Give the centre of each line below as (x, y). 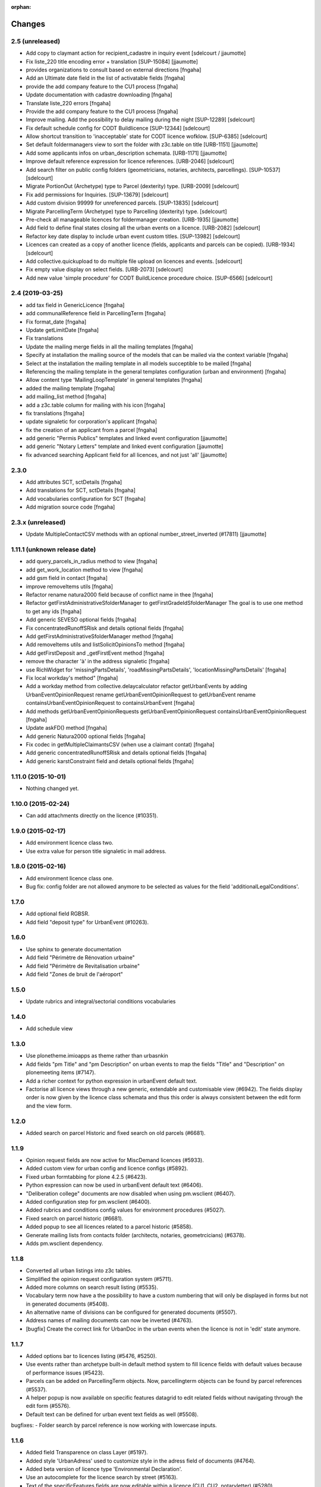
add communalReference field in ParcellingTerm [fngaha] (96, 313)
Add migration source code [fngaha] (70, 507)
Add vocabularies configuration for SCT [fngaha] (86, 498)
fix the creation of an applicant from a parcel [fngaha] (92, 430)
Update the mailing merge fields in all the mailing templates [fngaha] (109, 346)
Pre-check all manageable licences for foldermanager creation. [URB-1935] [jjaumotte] (132, 219)
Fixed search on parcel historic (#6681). (75, 1218)
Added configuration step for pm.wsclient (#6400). (89, 1202)
